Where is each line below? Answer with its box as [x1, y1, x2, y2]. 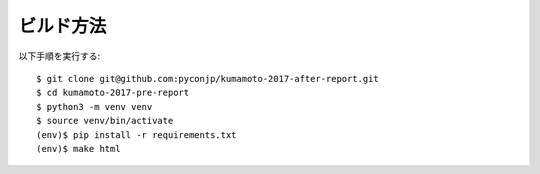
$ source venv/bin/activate [36, 115, 174, 127]
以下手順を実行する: [18, 50, 101, 62]
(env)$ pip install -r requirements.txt [36, 129, 237, 140]
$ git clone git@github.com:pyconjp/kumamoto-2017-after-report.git [36, 73, 379, 84]
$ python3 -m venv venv [36, 101, 153, 112]
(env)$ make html [36, 143, 121, 154]
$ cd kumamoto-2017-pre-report [36, 87, 190, 99]
